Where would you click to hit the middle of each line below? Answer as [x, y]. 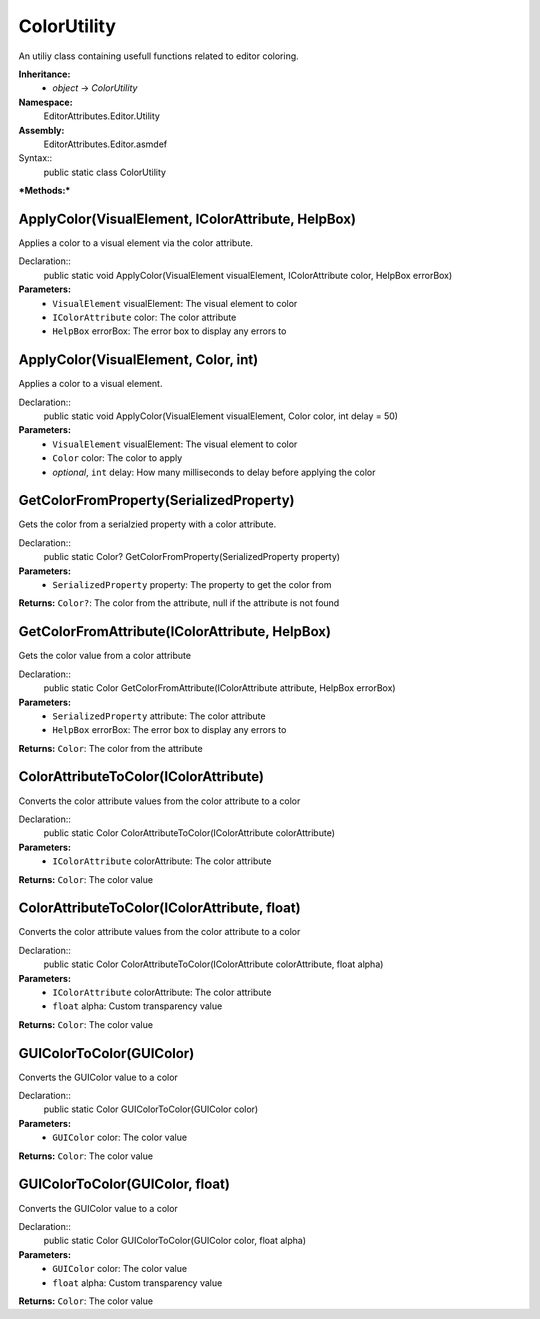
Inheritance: [44, 74]
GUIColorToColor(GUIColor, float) [124, 1184]
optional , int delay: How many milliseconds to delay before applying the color [214, 472]
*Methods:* [44, 191]
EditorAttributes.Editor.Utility [101, 116]
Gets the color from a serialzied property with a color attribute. [147, 524]
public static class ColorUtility [105, 172]
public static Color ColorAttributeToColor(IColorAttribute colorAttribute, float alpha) [213, 964]
